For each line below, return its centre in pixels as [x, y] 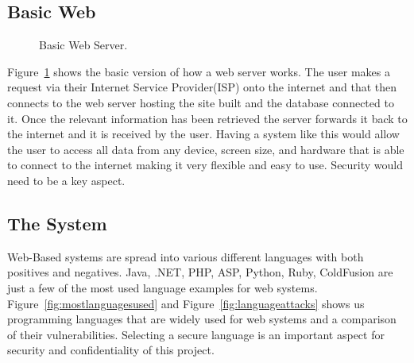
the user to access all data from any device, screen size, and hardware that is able [206, 149]
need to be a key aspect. [66, 180]
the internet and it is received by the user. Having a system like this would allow [203, 134]
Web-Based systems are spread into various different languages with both [186, 256]
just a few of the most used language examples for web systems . [163, 287]
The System [57, 223]
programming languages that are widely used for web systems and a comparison [202, 319]
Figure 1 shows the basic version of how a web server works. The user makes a [199, 71]
